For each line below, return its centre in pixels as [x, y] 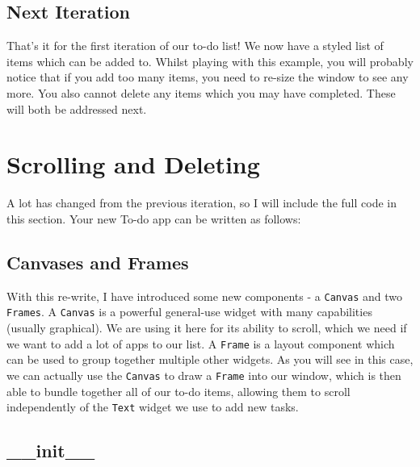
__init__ [51, 450]
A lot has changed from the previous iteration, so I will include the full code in [202, 203]
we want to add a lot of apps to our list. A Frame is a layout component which [201, 343]
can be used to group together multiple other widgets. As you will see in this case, [210, 359]
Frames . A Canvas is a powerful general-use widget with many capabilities [189, 312]
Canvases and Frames [98, 262]
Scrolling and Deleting [133, 164]
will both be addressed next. [77, 108]
